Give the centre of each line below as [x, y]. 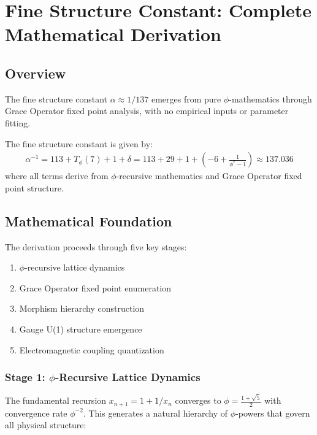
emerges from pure [186, 98]
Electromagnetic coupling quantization [92, 349]
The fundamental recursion [56, 400]
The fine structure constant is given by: [79, 143]
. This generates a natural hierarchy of [155, 413]
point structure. [34, 187]
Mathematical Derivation [113, 34]
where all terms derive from [57, 176]
